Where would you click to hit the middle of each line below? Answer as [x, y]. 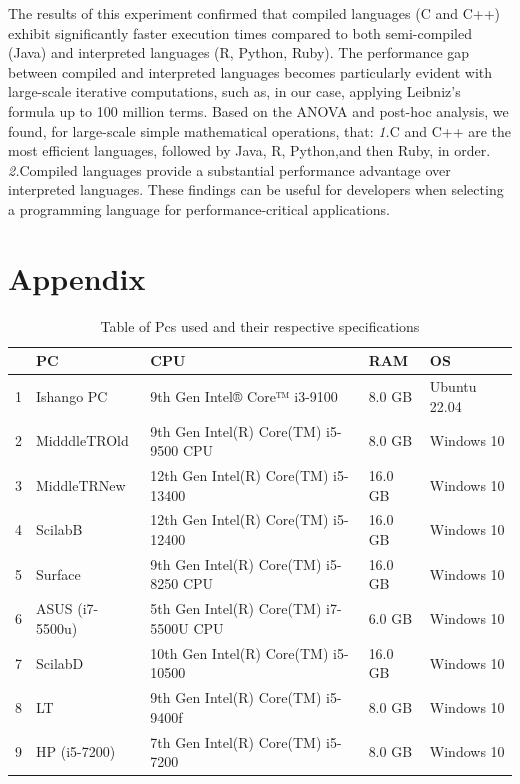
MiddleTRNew [81, 484]
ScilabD [60, 662]
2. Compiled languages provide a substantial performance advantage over [229, 169]
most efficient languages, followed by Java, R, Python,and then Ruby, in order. [249, 150]
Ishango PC [72, 395]
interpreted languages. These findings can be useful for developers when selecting [256, 189]
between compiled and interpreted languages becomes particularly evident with [250, 71]
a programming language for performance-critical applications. [199, 208]
